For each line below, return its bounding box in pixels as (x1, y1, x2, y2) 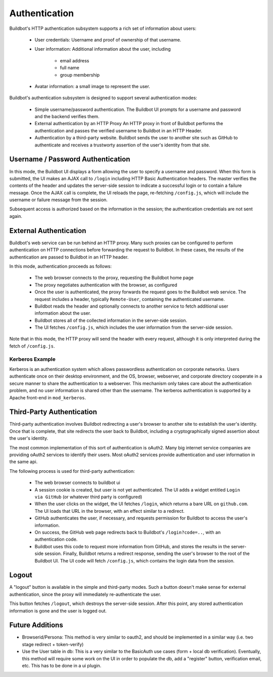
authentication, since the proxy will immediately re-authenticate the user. (9, 591, 161, 597)
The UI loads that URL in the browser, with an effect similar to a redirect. (34, 508, 185, 514)
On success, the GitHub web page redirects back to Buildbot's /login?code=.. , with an (34, 529, 221, 535)
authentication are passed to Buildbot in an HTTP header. (9, 254, 129, 260)
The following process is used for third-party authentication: (9, 468, 135, 474)
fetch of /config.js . (9, 343, 55, 349)
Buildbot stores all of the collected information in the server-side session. (34, 317, 187, 323)
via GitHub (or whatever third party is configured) (34, 494, 143, 500)
